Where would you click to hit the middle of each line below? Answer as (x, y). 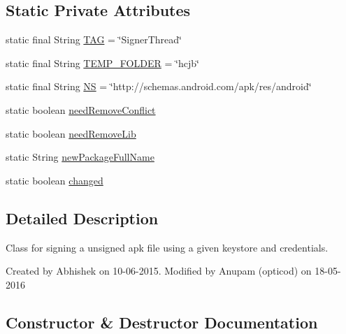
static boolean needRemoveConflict (81, 109)
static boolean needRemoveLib (71, 133)
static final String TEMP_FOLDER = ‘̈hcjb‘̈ (102, 63)
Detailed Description (82, 218)
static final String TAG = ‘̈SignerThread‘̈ (94, 39)
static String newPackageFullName (80, 157)
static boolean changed (55, 180)
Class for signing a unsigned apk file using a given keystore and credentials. (167, 247)
